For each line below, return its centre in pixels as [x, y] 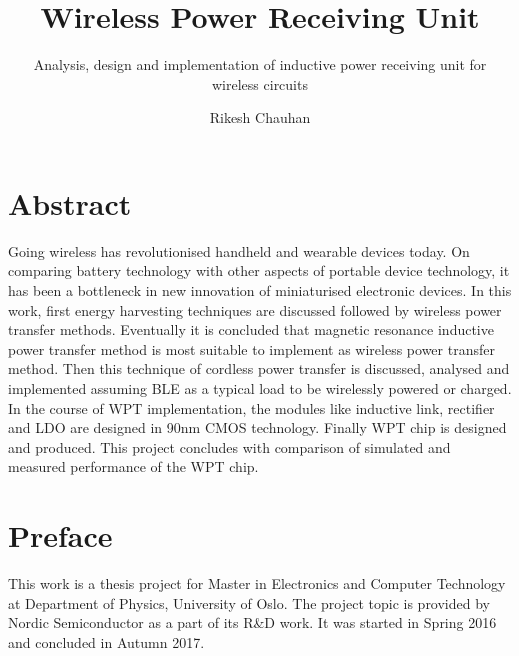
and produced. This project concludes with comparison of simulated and [229, 446]
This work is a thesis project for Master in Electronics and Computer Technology [257, 583]
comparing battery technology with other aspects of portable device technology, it [259, 270]
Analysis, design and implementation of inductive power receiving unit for [260, 64]
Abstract [70, 202]
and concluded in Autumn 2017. [106, 641]
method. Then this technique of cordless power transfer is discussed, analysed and [259, 368]
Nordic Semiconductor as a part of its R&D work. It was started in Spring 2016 [252, 622]
